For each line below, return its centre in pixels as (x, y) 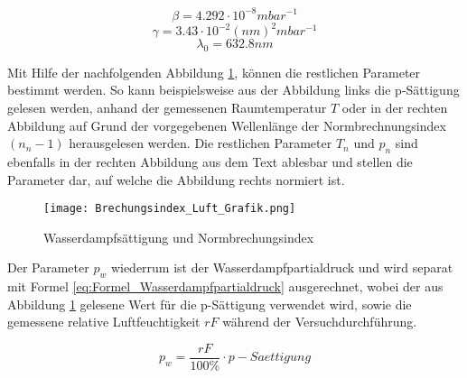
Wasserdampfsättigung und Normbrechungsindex (179, 237)
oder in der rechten (395, 107)
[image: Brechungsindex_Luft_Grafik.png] (170, 209)
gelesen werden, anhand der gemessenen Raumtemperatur (167, 107)
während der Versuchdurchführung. (320, 322)
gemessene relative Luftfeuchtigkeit (104, 322)
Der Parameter (48, 267)
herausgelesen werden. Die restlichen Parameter (201, 143)
